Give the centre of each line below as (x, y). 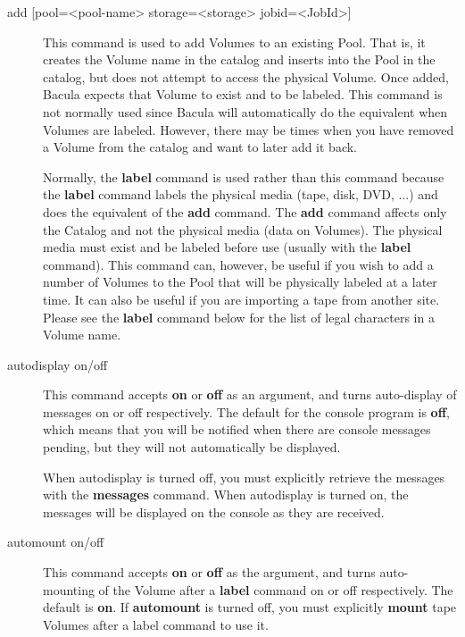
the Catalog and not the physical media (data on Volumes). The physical (243, 229)
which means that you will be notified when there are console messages (237, 429)
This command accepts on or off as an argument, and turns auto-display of (250, 394)
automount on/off (56, 542)
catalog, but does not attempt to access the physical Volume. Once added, (246, 76)
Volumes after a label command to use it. (156, 624)
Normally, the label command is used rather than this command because (244, 176)
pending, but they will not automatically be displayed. (192, 447)
